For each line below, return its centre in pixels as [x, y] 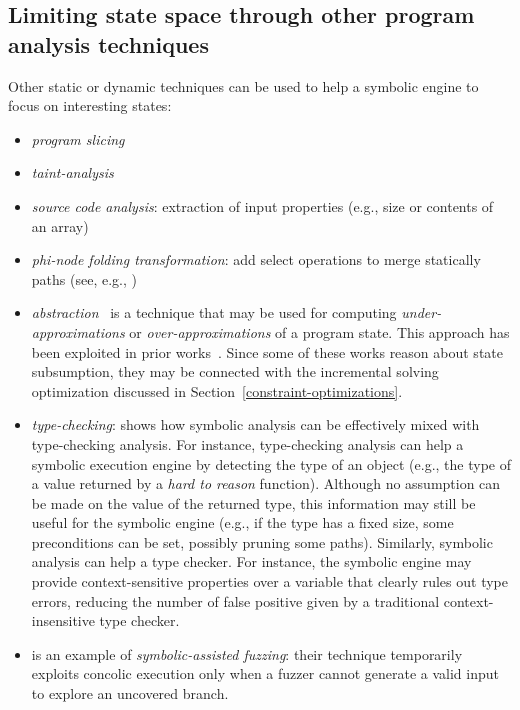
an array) [60, 225]
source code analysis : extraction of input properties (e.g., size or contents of [262, 205]
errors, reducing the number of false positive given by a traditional [235, 600]
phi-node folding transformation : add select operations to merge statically [256, 259]
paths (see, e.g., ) [84, 278]
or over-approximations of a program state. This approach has [319, 331]
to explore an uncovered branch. [130, 693]
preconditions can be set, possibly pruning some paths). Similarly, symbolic [262, 541]
